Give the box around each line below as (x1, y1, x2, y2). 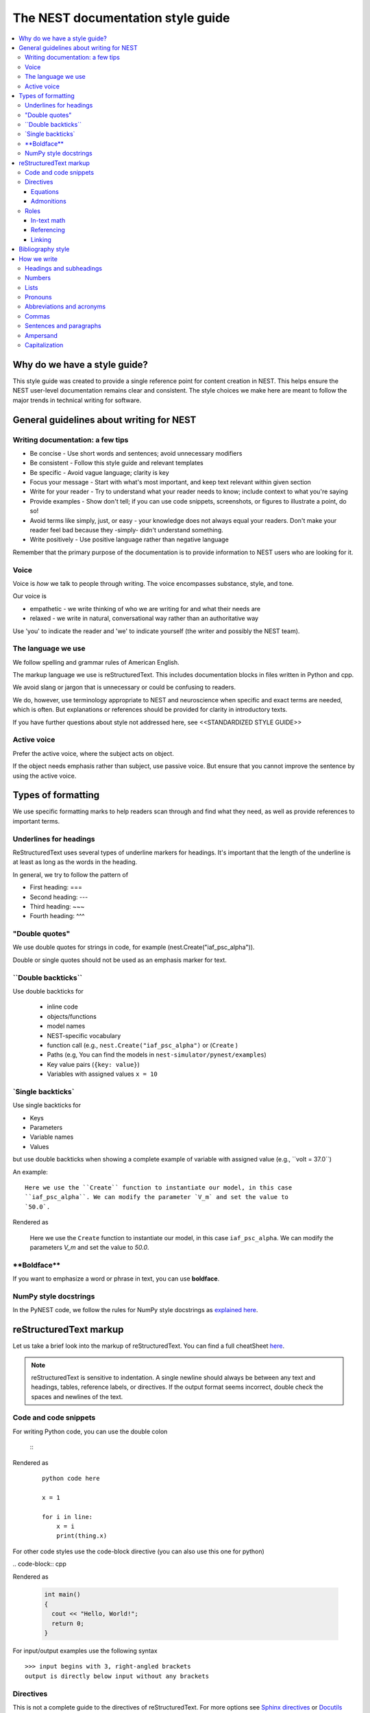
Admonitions (31, 197, 66, 206)
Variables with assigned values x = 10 (47, 1070, 158, 1079)
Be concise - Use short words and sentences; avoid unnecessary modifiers (29, 449, 243, 457)
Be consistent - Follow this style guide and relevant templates (29, 459, 203, 467)
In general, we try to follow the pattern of (12, 870, 129, 878)
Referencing (31, 226, 65, 234)
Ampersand (25, 331, 58, 339)
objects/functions (47, 1012, 97, 1020)
